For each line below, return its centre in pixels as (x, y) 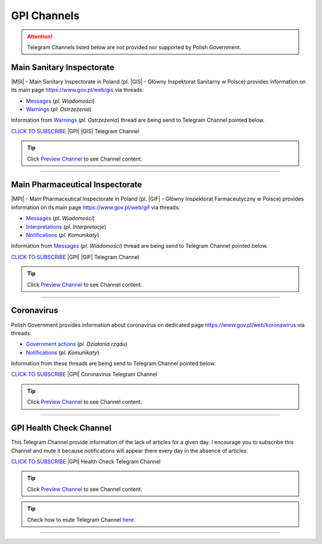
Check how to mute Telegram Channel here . (81, 520)
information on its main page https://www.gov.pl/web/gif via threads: (95, 207)
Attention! (40, 36)
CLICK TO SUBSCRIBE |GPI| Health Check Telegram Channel (86, 461)
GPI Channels (45, 16)
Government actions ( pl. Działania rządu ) (77, 344)
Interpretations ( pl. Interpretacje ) (66, 226)
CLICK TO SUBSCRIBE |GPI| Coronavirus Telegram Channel (84, 374)
